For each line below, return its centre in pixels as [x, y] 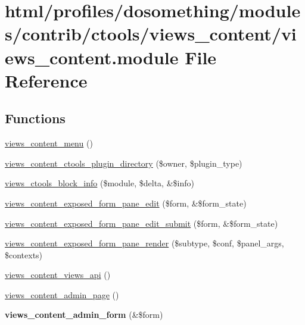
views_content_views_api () [58, 275]
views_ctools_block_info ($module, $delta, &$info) [99, 183]
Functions [35, 118]
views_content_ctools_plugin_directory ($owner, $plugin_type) [124, 163]
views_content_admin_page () [62, 294]
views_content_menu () [49, 143]
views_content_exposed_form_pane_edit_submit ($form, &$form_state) [141, 223]
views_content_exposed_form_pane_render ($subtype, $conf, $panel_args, [144, 243]
